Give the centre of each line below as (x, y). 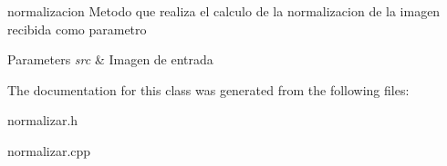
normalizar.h (43, 120)
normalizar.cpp (49, 150)
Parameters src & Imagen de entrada (110, 59)
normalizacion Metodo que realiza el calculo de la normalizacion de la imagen (224, 11)
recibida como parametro (77, 29)
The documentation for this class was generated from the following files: (208, 89)
